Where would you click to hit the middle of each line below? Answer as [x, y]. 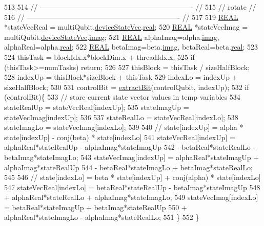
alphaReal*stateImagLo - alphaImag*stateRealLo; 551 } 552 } [102, 217]
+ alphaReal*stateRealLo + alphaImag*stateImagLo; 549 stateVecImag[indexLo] [131, 197]
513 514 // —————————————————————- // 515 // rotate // [130, 7]
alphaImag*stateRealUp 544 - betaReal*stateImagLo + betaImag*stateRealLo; [128, 167]
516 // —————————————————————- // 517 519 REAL [121, 17]
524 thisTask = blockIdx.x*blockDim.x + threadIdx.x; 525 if [99, 56]
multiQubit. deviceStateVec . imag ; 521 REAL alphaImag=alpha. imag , [112, 37]
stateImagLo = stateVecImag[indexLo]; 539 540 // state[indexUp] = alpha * [124, 127]
